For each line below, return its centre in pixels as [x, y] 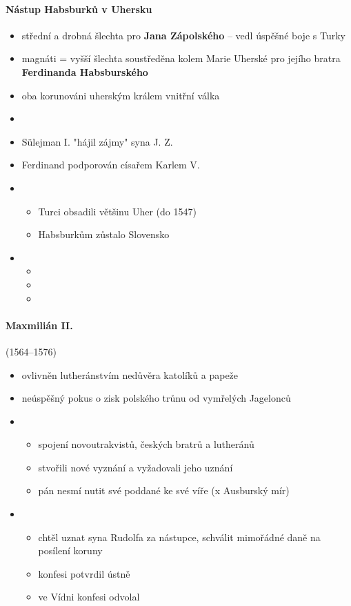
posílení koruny [70, 550]
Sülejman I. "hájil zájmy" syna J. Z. [97, 141]
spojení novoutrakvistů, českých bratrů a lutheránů [146, 444]
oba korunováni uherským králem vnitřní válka [121, 95]
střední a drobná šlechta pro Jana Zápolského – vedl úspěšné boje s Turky [183, 35]
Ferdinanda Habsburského [85, 71]
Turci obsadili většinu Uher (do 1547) [117, 211]
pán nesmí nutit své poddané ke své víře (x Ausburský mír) [164, 490]
